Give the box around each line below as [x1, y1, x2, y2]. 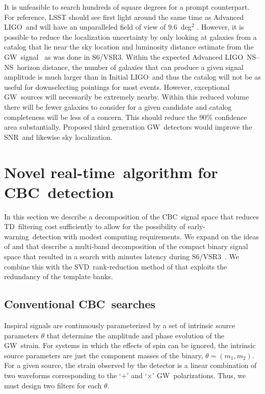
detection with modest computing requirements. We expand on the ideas [32, 231, 259, 241]
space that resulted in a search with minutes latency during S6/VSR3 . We [4, 251, 240, 261]
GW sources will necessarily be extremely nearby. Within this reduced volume [4, 91, 249, 102]
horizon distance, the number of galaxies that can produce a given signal [17, 61, 244, 72]
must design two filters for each [4, 380, 102, 390]
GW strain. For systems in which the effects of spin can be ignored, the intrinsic [4, 340, 256, 351]
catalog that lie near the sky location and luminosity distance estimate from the [4, 41, 254, 52]
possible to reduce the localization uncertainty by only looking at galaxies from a [4, 31, 257, 42]
